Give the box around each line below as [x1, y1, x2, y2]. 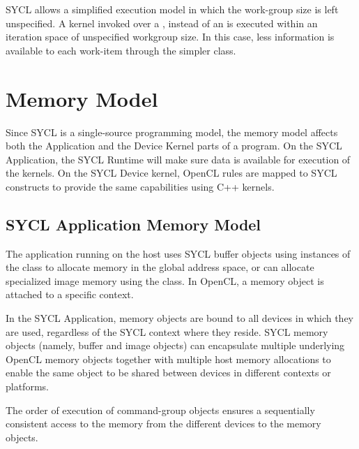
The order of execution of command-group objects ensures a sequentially [6, 402, 315, 417]
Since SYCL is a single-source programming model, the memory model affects [6, 124, 338, 139]
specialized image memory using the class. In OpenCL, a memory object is [6, 273, 324, 288]
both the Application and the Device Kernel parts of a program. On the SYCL [6, 138, 342, 153]
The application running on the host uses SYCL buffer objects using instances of [6, 246, 351, 260]
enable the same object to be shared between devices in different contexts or [6, 365, 331, 380]
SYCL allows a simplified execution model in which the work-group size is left [6, 2, 339, 16]
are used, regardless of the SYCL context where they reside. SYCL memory [6, 324, 328, 339]
